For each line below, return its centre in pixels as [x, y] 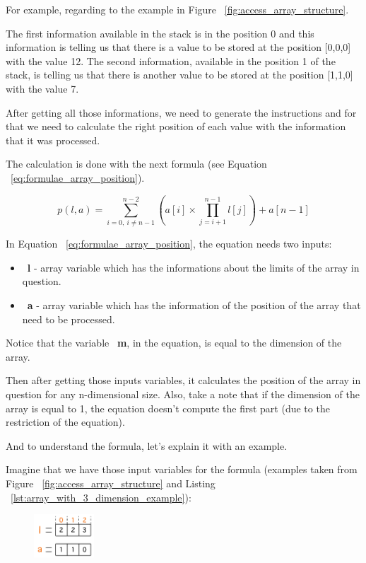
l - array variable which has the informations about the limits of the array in [193, 267]
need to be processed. [69, 319]
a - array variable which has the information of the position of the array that [194, 305]
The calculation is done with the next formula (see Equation [136, 164]
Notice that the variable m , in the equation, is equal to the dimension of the [174, 343]
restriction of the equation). [65, 422]
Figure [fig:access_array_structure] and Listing [111, 483]
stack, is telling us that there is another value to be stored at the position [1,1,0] [179, 75]
